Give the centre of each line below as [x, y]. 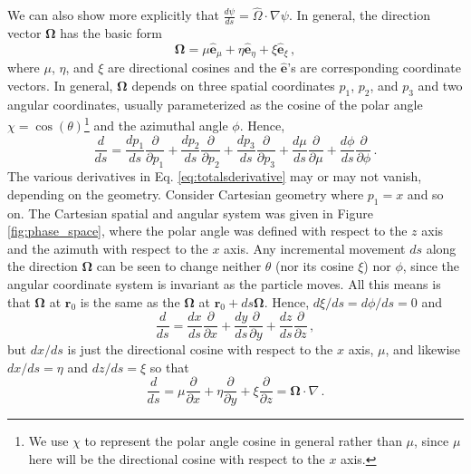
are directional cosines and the [192, 68]
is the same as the [130, 301]
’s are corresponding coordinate [374, 68]
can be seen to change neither [179, 266]
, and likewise [423, 349]
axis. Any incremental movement [315, 248]
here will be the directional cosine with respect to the [177, 459]
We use [48, 441]
